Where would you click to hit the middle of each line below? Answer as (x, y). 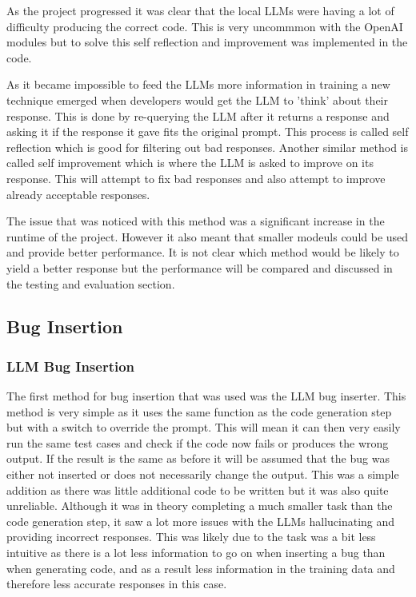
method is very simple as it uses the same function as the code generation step (199, 411)
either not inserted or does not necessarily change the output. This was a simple (203, 474)
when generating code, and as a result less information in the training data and (201, 568)
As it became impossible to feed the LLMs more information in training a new (198, 84)
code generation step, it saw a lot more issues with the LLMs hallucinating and (201, 521)
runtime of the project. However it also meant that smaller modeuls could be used (208, 236)
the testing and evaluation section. (91, 283)
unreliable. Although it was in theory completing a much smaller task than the (200, 505)
